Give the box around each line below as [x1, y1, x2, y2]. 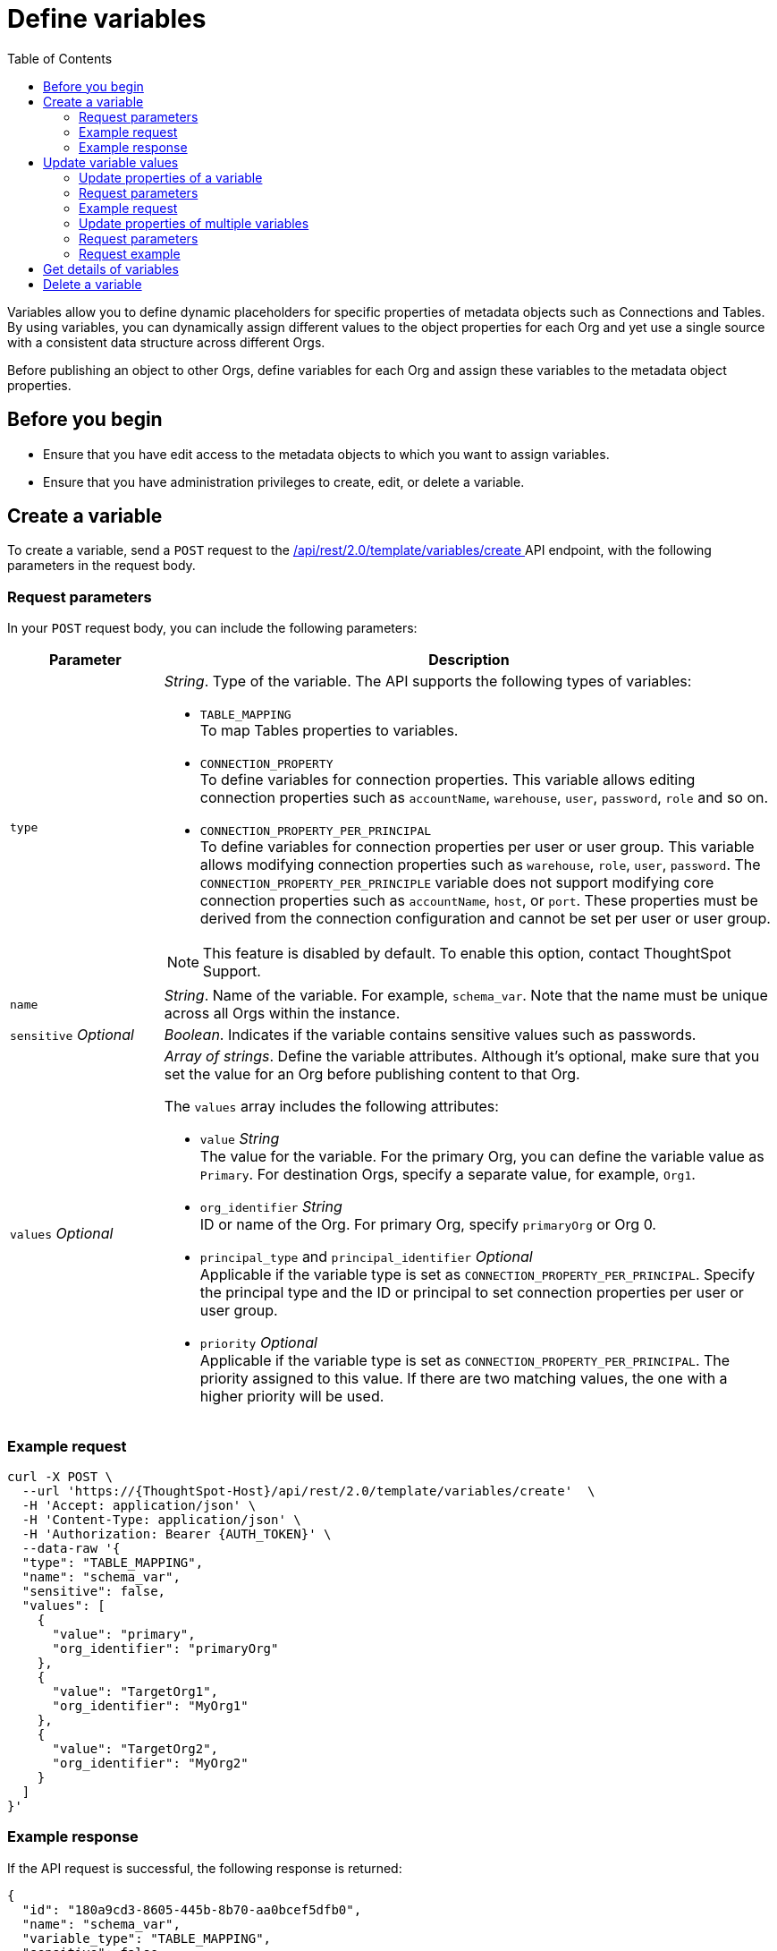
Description [428, 651, 510, 669]
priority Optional [199, 1333, 317, 1352]
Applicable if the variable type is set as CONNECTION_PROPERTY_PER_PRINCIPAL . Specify [199, 1265, 756, 1284]
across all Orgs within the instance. [164, 1004, 401, 1023]
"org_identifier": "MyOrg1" [52, 1698, 249, 1713]
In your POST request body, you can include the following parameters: [7, 620, 418, 636]
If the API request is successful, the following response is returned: [7, 1860, 402, 1876]
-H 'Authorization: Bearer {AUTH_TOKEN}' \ [21, 1526, 332, 1541]
